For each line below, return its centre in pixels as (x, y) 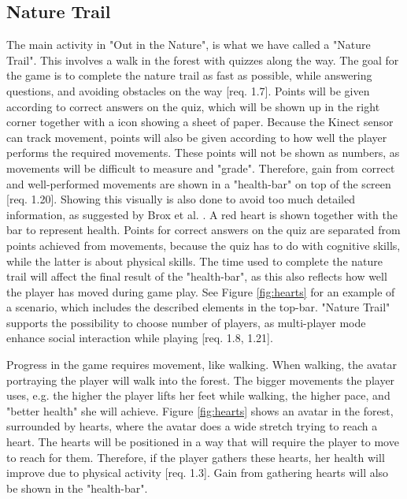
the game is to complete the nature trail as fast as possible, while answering (189, 75)
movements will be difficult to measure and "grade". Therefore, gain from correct (201, 168)
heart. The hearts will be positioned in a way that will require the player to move (203, 442)
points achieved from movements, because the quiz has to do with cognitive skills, (203, 245)
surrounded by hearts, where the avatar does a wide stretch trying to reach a (192, 426)
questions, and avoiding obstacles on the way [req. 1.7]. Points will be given (188, 90)
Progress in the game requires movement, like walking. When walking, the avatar (202, 365)
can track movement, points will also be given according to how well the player (197, 137)
